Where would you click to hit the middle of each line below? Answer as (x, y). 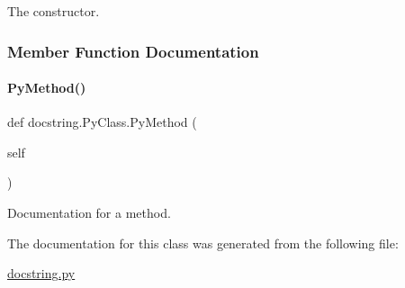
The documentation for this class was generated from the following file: (203, 243)
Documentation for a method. (89, 213)
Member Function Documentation (133, 51)
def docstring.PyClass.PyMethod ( (102, 122)
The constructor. (54, 11)
